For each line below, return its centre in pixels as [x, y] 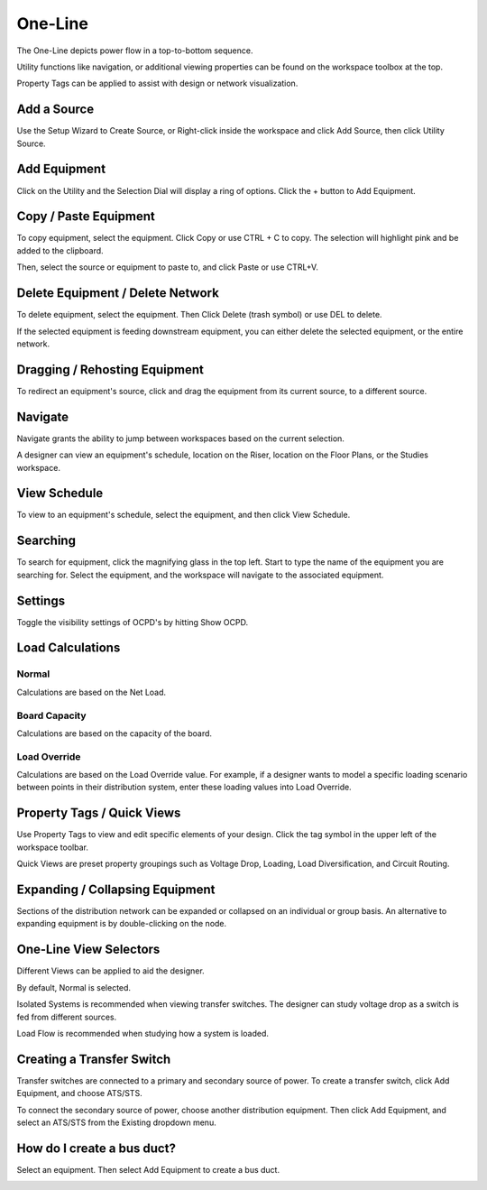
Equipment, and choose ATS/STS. [80, 1093]
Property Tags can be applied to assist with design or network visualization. [157, 83]
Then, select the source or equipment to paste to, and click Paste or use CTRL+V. [168, 267]
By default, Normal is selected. [74, 987]
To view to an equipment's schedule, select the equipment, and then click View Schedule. [184, 515]
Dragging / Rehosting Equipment [110, 369]
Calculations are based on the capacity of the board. [114, 733]
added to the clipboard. [60, 250]
